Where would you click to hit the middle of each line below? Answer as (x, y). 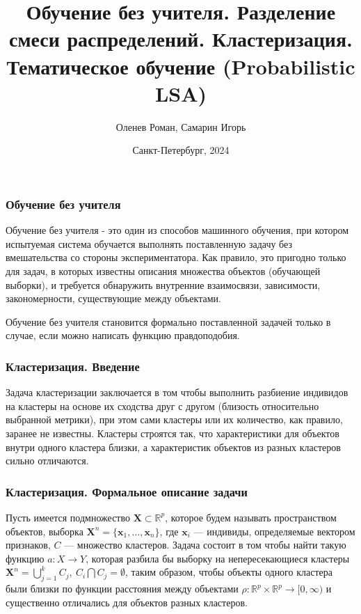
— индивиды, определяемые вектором (274, 531)
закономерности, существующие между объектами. (113, 298)
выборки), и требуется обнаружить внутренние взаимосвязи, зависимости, (163, 284)
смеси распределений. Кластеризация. (181, 39)
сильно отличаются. (47, 460)
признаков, (28, 545)
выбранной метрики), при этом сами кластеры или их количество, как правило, (174, 419)
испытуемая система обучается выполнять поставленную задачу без (149, 243)
